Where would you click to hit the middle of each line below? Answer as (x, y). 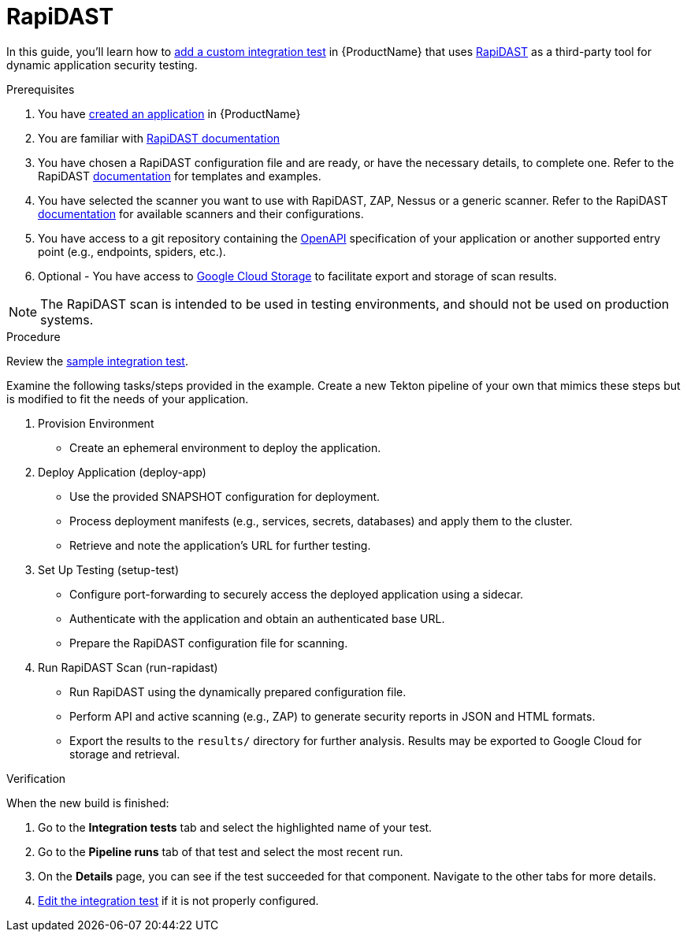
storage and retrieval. (125, 754)
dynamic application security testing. (102, 65)
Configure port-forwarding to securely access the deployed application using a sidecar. (297, 594)
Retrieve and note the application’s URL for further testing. (220, 545)
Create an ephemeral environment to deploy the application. (225, 447)
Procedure (33, 336)
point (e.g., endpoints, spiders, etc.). (132, 251)
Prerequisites (41, 89)
